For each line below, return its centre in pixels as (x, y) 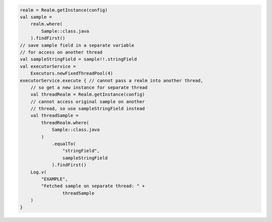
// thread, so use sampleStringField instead (88, 109)
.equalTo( (64, 144)
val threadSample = (55, 116)
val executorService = (48, 66)
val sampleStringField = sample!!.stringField (78, 59)
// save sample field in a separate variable (77, 45)
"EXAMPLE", (54, 179)
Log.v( (39, 172)
